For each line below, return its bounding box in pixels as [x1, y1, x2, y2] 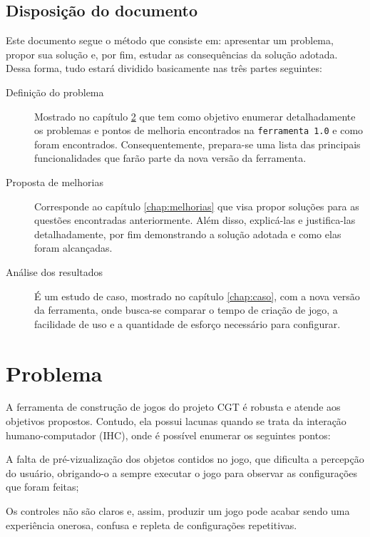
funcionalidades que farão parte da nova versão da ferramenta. [34, 150, 307, 165]
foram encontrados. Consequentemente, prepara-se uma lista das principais [34, 136, 361, 151]
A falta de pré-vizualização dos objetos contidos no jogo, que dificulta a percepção [6, 451, 364, 466]
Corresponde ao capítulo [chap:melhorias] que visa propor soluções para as [34, 198, 359, 213]
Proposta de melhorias [6, 175, 103, 190]
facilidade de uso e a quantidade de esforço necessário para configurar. [34, 316, 341, 331]
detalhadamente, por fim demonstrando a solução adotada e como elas [34, 226, 341, 241]
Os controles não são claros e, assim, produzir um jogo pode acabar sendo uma [6, 503, 350, 518]
